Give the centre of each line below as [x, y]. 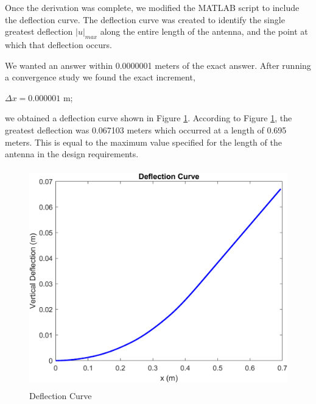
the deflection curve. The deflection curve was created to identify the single [145, 19]
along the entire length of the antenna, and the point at [204, 31]
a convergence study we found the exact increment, [100, 77]
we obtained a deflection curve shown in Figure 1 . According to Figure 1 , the [149, 118]
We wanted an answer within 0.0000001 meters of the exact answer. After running [158, 65]
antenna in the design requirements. [72, 154]
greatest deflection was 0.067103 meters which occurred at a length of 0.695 [146, 129]
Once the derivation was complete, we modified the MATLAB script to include [152, 7]
